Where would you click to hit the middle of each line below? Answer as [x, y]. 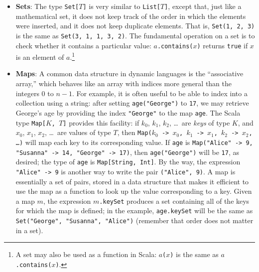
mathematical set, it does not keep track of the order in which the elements [131, 16]
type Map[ [31, 122]
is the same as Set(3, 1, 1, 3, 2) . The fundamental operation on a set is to [135, 35]
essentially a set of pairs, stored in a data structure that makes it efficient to [132, 181]
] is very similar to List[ [122, 6]
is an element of [40, 57]
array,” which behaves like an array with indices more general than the [124, 83]
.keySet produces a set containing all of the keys [174, 201]
